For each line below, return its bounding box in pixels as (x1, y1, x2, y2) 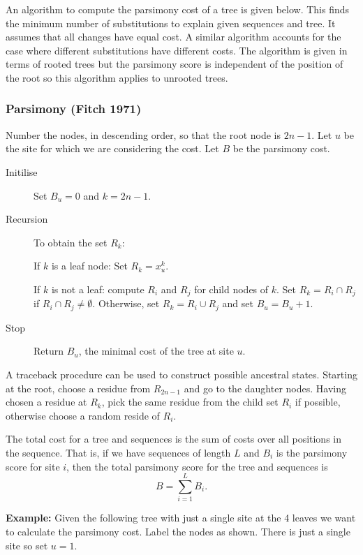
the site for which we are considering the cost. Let (6, 141, 219, 156)
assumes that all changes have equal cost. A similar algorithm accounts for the (6, 29, 341, 44)
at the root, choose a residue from (6, 380, 151, 395)
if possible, (295, 394, 341, 409)
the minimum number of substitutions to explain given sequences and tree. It (6, 15, 336, 30)
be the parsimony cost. (232, 141, 330, 156)
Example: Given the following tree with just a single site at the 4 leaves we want (6, 510, 356, 525)
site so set (6, 538, 48, 552)
